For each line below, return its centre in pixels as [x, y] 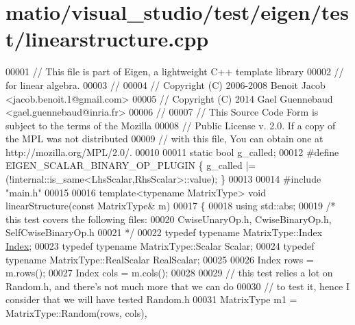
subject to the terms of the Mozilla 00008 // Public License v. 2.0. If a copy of [171, 125]
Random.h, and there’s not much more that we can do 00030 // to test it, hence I [178, 286]
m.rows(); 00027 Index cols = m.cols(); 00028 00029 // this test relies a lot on [169, 273]
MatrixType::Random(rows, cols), [76, 313]
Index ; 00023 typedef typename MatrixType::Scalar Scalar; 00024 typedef [160, 246]
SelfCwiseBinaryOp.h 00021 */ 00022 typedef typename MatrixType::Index [164, 232]
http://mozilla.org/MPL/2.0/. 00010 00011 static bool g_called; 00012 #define [172, 152]
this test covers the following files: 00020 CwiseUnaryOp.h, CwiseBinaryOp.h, [169, 219]
